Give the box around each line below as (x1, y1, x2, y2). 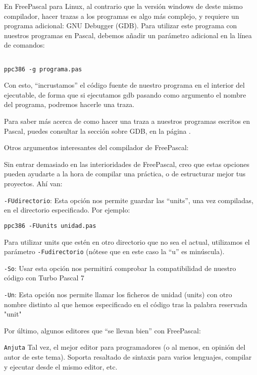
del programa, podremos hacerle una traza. (4, 99, 135, 109)
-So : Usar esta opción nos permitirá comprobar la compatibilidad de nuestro (4, 263, 236, 273)
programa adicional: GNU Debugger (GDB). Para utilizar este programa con (4, 20, 237, 31)
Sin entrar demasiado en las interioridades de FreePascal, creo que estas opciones (4, 159, 250, 169)
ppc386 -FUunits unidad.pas (4, 222, 97, 229)
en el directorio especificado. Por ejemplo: (4, 205, 130, 215)
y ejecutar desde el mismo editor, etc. (4, 361, 117, 372)
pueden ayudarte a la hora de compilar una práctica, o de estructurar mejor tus (4, 168, 246, 179)
